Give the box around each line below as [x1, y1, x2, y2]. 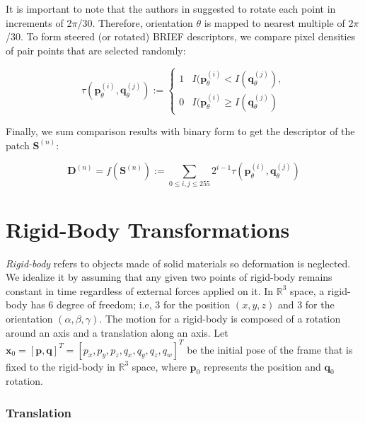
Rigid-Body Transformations [6, 214, 290, 243]
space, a [290, 283, 325, 298]
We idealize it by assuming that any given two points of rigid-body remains [6, 270, 332, 284]
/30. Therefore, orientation [77, 15, 193, 30]
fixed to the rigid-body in [6, 359, 115, 373]
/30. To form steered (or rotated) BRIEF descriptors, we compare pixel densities [6, 29, 356, 44]
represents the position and [203, 359, 321, 373]
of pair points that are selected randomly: [6, 42, 186, 57]
